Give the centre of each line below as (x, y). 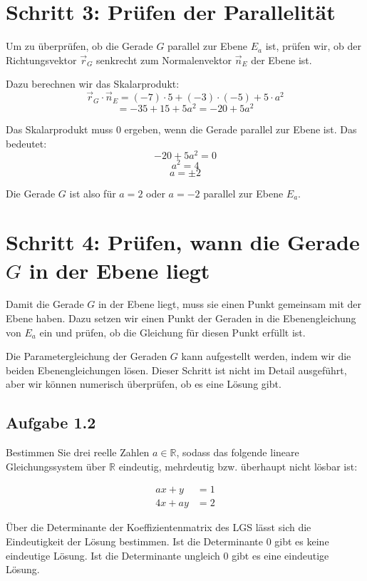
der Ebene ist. (281, 60)
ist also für (93, 193)
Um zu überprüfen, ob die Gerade (79, 46)
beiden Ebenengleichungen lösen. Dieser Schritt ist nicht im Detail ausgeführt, (176, 370)
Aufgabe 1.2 (51, 422)
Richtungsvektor (41, 60)
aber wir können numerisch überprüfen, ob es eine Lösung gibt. (144, 384)
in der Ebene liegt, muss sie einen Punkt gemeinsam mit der (229, 304)
